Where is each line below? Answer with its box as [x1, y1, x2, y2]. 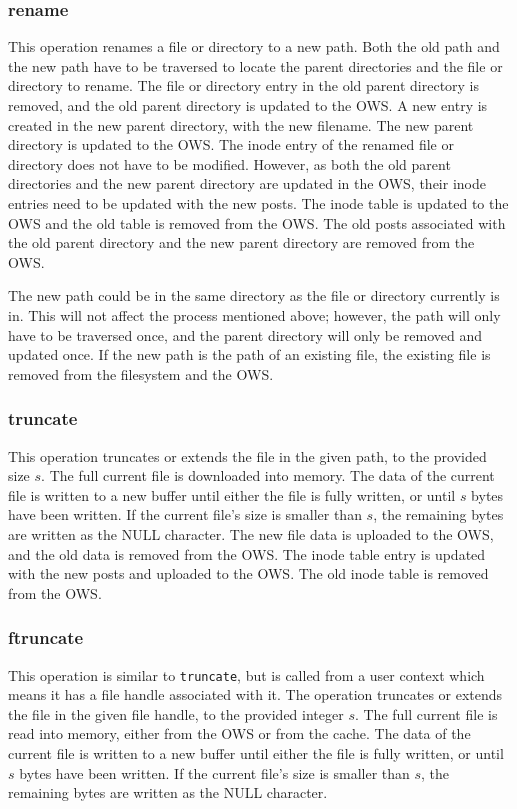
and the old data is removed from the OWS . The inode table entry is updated [8, 543, 486, 564]
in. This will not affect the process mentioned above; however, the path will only [8, 304, 501, 325]
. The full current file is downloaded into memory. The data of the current [41, 465, 495, 486]
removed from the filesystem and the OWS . [8, 363, 274, 384]
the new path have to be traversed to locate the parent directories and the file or [8, 55, 503, 76]
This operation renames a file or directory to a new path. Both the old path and [8, 36, 500, 57]
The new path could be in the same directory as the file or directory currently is [8, 285, 500, 306]
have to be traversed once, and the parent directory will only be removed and [8, 324, 482, 345]
